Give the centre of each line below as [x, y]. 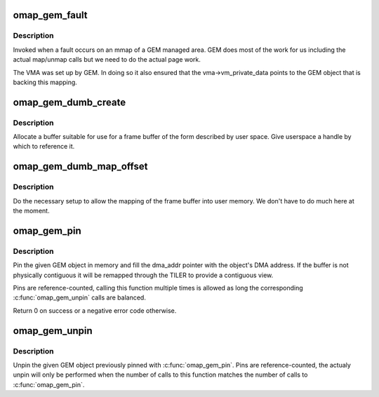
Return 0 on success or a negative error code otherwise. [95, 310]
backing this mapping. [45, 82]
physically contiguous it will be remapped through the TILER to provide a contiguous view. [143, 275]
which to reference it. [44, 147]
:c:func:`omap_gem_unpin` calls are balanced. [80, 297]
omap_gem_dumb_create [69, 102]
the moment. [31, 211]
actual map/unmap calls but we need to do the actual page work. [107, 60]
